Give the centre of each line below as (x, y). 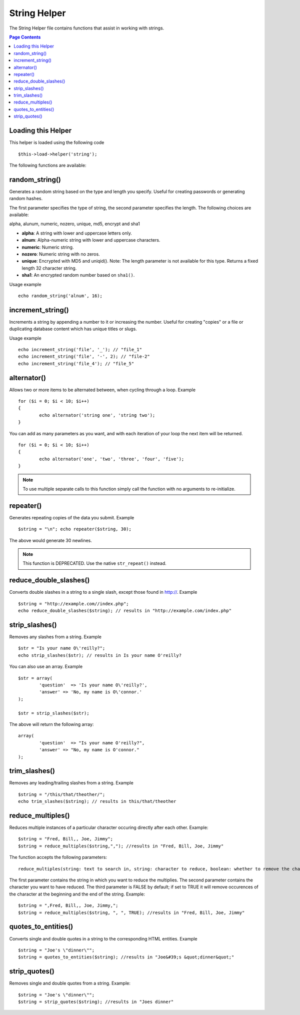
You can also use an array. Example (46, 667)
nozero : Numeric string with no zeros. (61, 254)
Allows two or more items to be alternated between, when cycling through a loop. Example (102, 390)
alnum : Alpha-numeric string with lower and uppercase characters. (91, 240)
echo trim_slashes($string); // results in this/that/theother (97, 801)
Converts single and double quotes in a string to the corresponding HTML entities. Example (103, 938)
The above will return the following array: (51, 724)
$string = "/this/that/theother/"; (62, 794)
